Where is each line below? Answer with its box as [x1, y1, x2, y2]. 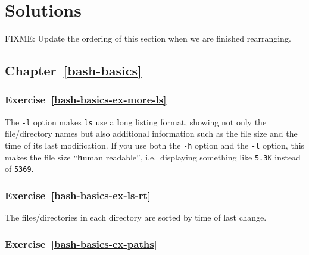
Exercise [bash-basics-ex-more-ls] [5, 92, 167, 107]
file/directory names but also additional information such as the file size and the [5, 127, 298, 140]
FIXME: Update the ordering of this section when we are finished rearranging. [5, 32, 291, 45]
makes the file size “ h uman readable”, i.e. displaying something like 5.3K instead [5, 150, 301, 163]
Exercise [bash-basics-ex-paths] [5, 236, 157, 251]
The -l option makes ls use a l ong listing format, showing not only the [5, 115, 267, 128]
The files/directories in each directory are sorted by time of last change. [5, 211, 267, 223]
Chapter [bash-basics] [5, 61, 142, 80]
